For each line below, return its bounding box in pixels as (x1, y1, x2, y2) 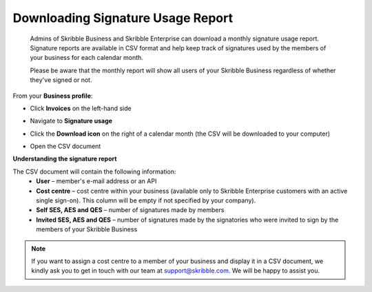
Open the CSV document (30, 142, 101, 151)
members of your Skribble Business (36, 225, 138, 233)
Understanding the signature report (12, 155, 117, 163)
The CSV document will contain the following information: (12, 167, 176, 176)
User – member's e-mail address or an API (36, 177, 157, 185)
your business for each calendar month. (30, 54, 144, 62)
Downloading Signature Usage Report (12, 10, 234, 25)
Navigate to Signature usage (30, 117, 113, 125)
